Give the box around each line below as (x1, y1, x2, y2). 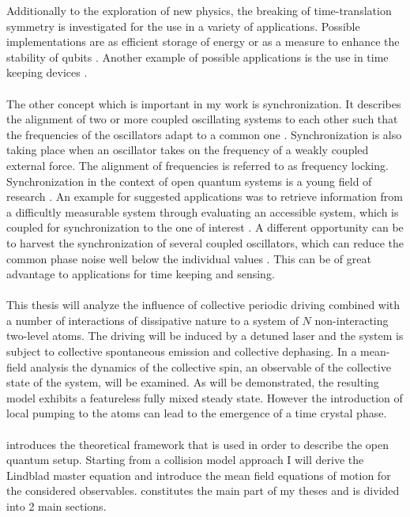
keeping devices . (6, 64, 88, 81)
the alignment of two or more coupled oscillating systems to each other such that (6, 111, 398, 127)
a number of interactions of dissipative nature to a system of (6, 311, 299, 328)
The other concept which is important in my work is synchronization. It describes (6, 95, 401, 111)
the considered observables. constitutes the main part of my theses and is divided (6, 482, 400, 499)
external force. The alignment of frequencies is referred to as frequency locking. (6, 157, 389, 173)
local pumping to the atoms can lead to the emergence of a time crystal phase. (6, 405, 387, 421)
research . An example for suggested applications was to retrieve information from (6, 188, 403, 205)
